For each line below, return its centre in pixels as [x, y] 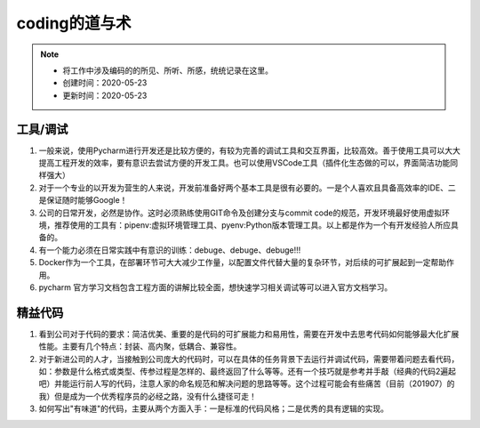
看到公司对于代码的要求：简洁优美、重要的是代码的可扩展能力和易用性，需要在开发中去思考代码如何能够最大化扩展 [249, 334]
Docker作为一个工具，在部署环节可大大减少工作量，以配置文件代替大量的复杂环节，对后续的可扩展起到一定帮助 [243, 262]
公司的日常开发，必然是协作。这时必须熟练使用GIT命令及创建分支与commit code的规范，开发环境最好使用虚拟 [240, 213]
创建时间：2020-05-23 [105, 83]
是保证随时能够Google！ [83, 200]
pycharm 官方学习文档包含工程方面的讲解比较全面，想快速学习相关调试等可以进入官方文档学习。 [216, 287]
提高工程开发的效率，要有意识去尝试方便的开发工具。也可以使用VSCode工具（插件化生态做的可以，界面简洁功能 [244, 163]
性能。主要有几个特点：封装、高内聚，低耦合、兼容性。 [140, 346]
